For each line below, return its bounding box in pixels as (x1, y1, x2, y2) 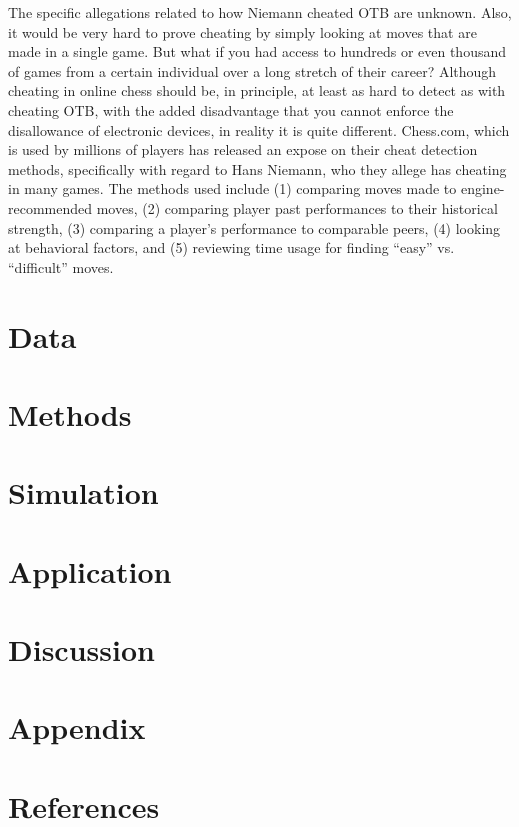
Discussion (8, 629, 155, 669)
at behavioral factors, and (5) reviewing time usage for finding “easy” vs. (8, 237, 455, 258)
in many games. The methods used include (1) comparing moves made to (8, 178, 457, 199)
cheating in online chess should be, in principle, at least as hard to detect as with (8, 80, 506, 101)
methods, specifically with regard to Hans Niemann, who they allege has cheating (8, 158, 507, 179)
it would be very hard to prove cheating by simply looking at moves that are (8, 21, 477, 42)
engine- (460, 178, 505, 199)
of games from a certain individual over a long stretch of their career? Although (8, 60, 497, 81)
